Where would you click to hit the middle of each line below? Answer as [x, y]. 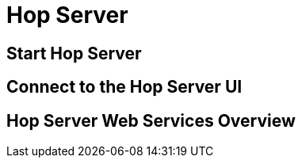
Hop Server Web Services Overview [151, 120]
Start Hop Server [74, 53]
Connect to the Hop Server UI [124, 87]
